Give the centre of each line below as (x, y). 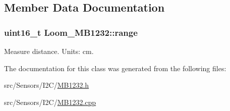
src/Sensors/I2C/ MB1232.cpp (50, 102)
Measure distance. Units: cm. (49, 51)
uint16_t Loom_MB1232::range (71, 32)
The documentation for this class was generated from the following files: (115, 68)
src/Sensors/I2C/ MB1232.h (47, 85)
